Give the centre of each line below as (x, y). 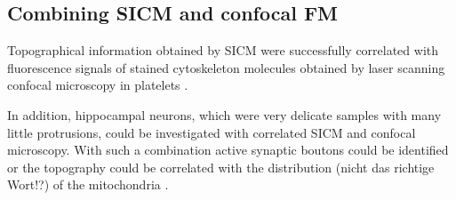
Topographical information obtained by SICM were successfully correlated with (223, 50)
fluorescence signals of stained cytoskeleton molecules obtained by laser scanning (226, 67)
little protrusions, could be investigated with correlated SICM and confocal (212, 132)
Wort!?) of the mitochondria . (88, 184)
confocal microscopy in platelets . (98, 85)
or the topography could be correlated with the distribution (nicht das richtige (221, 167)
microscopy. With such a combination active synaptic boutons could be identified (228, 150)
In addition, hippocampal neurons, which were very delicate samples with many (224, 114)
